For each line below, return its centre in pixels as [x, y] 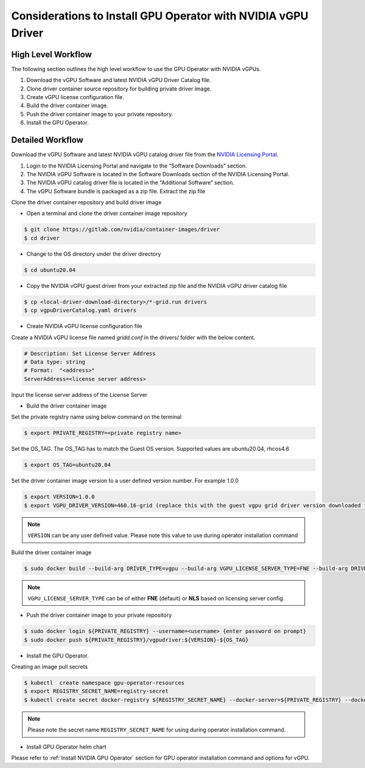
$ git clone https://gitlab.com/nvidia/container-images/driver [122, 230]
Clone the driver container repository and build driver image [86, 202]
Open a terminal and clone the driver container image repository [107, 213]
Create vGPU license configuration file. [75, 97]
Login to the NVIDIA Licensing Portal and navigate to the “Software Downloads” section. [137, 166]
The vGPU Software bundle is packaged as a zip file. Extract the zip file [116, 191]
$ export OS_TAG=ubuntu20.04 [68, 465]
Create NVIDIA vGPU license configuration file [84, 326]
